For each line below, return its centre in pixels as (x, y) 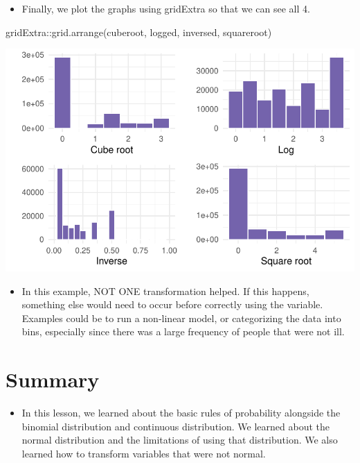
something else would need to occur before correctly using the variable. (172, 304)
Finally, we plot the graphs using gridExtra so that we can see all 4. (166, 8)
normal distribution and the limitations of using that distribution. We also (180, 440)
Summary (53, 379)
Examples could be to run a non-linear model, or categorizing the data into (181, 318)
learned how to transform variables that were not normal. (144, 453)
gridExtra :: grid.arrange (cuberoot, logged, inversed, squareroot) (139, 32)
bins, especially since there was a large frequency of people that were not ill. (183, 331)
